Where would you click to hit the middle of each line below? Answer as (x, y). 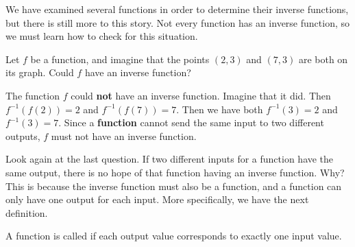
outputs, (23, 136)
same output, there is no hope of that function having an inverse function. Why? (175, 172)
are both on (323, 59)
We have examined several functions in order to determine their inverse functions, (177, 9)
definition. (27, 212)
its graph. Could (40, 72)
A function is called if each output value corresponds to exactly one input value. (174, 236)
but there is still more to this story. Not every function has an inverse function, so (178, 22)
